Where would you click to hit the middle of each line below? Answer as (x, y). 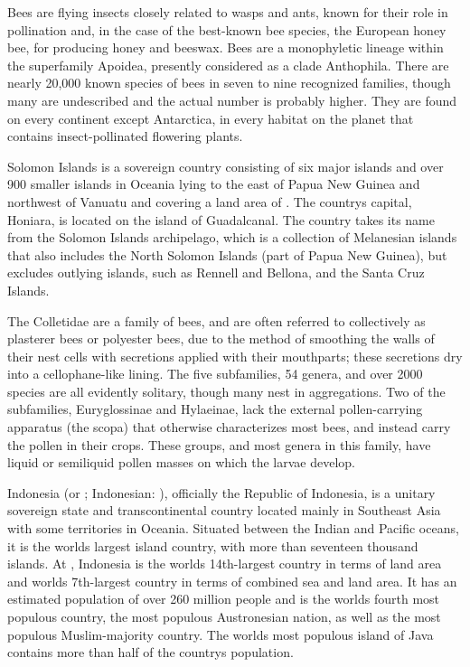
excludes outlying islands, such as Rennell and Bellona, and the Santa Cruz (216, 272)
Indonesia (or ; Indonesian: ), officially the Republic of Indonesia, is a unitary (221, 492)
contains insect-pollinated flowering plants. (125, 136)
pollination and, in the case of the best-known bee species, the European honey (227, 29)
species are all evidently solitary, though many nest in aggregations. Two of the (226, 391)
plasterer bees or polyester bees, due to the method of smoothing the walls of (221, 338)
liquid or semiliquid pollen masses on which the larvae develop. (181, 462)
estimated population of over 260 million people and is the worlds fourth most (224, 599)
